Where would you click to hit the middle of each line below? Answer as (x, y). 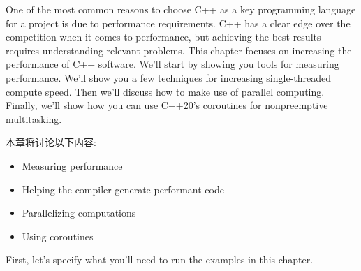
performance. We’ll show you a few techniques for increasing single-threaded (169, 77)
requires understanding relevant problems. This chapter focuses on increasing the (179, 50)
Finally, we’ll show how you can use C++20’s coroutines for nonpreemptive (167, 105)
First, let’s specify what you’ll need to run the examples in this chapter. (160, 259)
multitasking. (34, 118)
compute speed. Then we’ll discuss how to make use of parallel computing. (165, 91)
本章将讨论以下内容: (51, 142)
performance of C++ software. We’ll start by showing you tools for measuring (172, 64)
